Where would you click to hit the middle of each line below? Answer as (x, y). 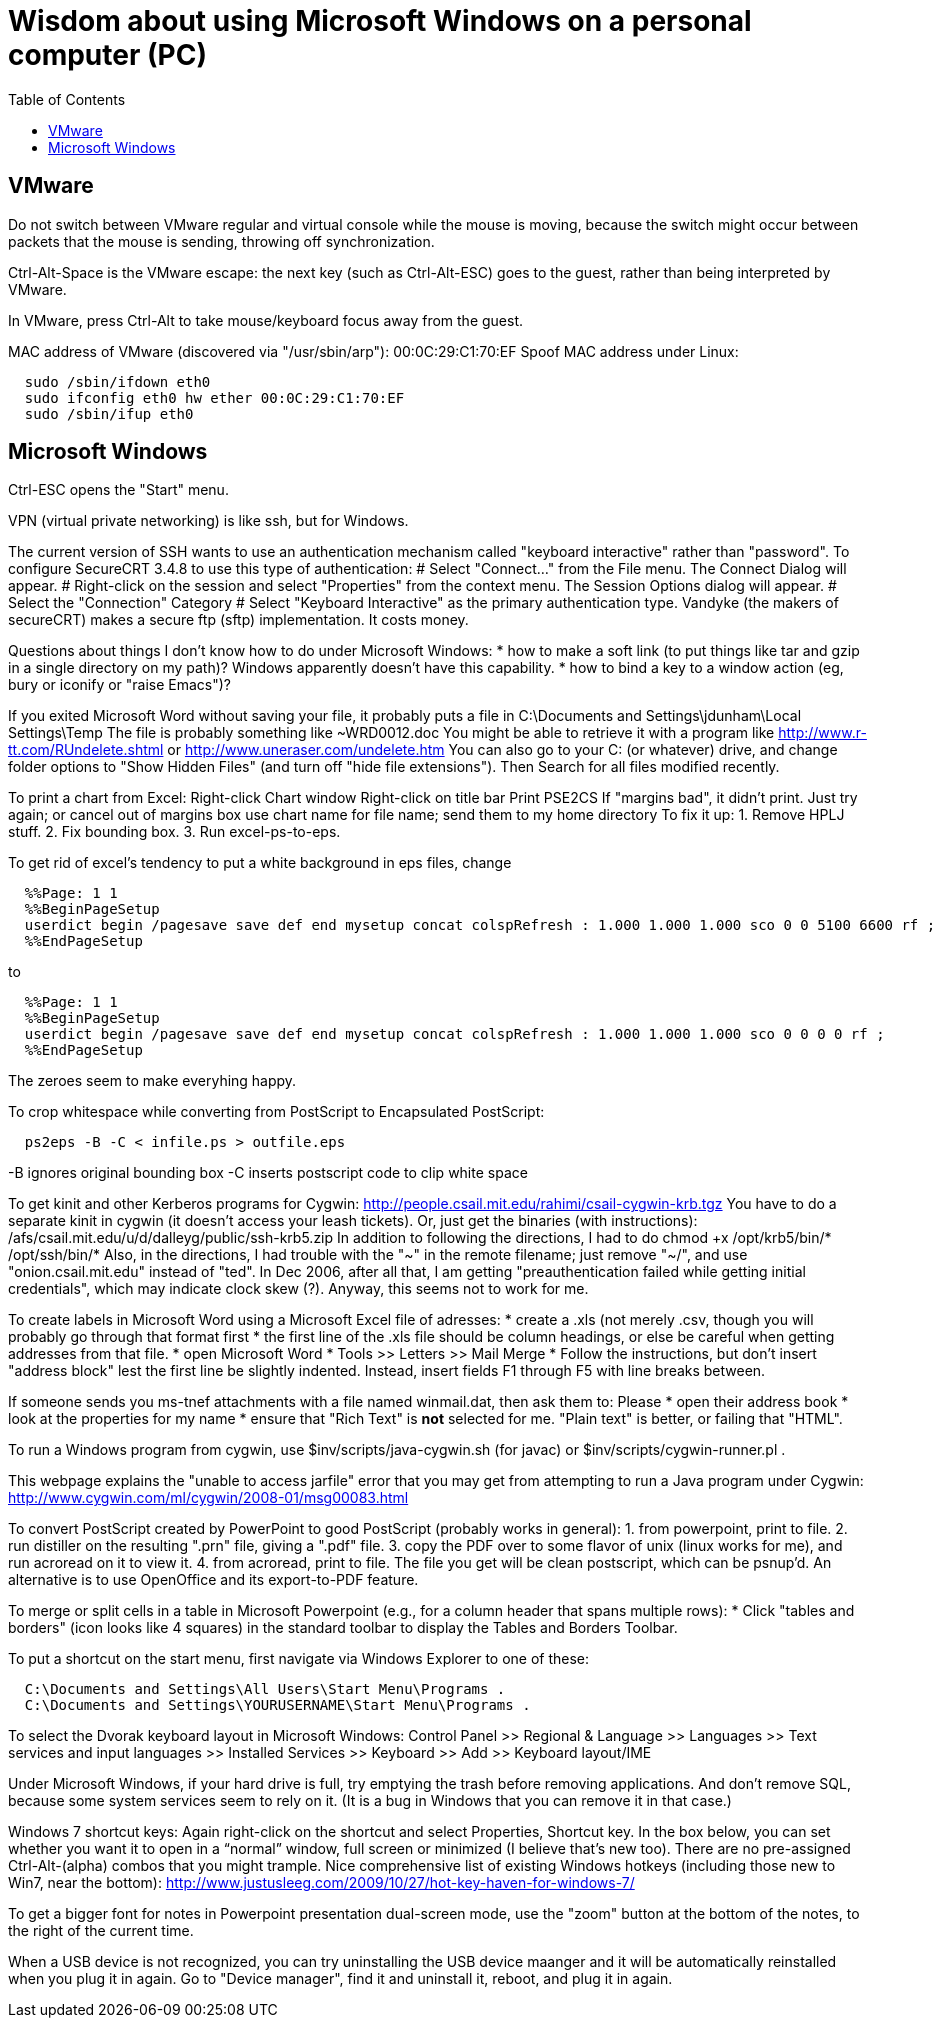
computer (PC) (107, 55)
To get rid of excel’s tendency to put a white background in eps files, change (260, 863)
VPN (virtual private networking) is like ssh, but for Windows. (208, 521)
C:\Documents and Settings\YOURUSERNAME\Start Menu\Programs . (277, 1705)
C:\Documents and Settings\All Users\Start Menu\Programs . (265, 1689)
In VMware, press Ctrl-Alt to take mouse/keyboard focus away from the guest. (266, 320)
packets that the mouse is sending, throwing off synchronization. (221, 241)
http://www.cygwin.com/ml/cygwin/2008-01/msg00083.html (208, 1498)
